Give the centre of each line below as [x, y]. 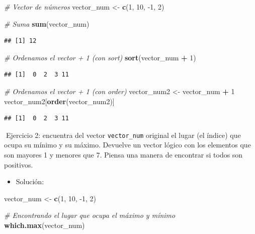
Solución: [30, 181]
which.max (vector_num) [45, 225]
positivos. [19, 164]
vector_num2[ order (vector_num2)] [59, 101]
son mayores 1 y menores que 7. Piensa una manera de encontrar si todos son [123, 154]
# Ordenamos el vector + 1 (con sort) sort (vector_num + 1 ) [100, 57]
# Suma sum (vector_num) [47, 23]
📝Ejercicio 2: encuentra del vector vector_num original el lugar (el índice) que [122, 135]
